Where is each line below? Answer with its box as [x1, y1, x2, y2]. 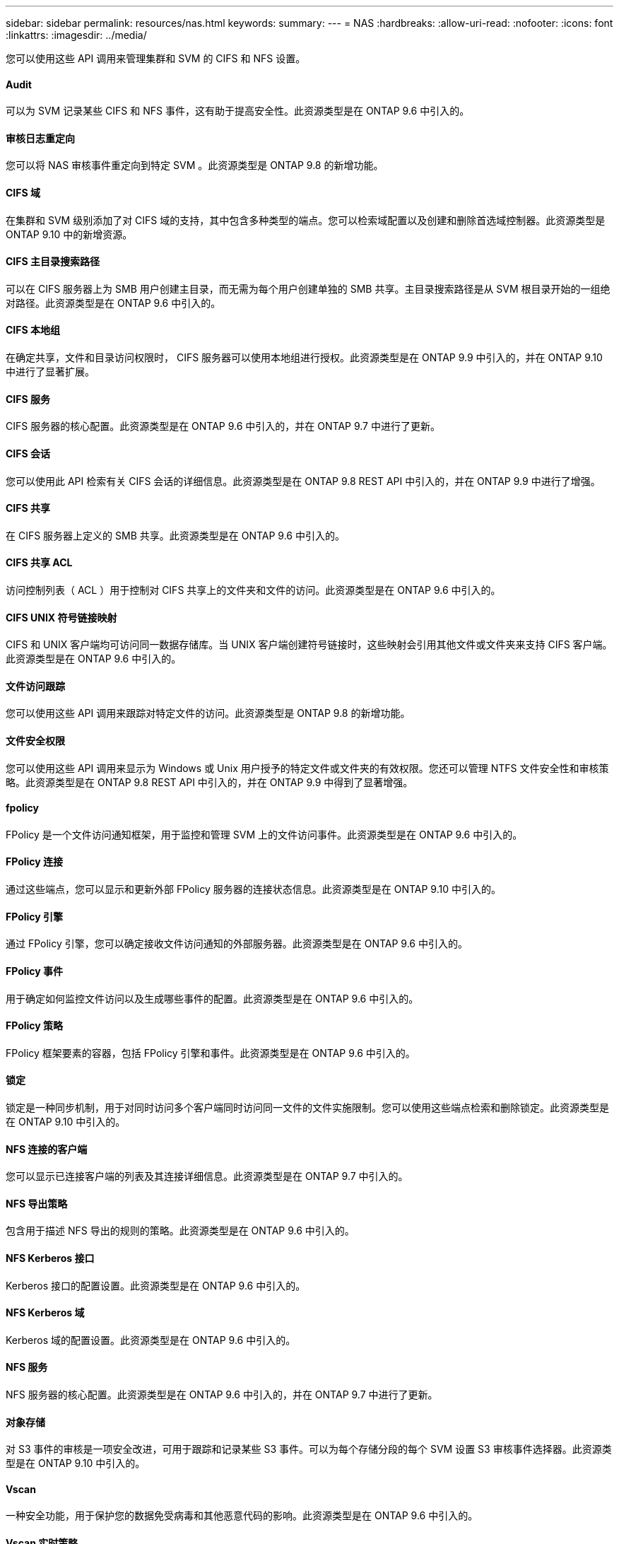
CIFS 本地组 [6, 324, 60, 337]
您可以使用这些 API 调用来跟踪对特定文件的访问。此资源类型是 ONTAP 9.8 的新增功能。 [6, 707, 411, 720]
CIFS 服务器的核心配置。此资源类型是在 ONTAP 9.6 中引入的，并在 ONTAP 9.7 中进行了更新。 [6, 420, 440, 433]
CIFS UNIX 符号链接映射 [6, 611, 117, 624]
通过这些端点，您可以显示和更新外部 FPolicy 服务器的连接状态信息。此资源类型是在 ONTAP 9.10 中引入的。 [6, 883, 501, 896]
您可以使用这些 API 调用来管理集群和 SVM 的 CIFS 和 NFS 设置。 [6, 52, 306, 64]
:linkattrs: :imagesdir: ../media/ [6, 29, 147, 41]
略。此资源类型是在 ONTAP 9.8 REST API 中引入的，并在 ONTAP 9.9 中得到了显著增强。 [6, 776, 413, 788]
